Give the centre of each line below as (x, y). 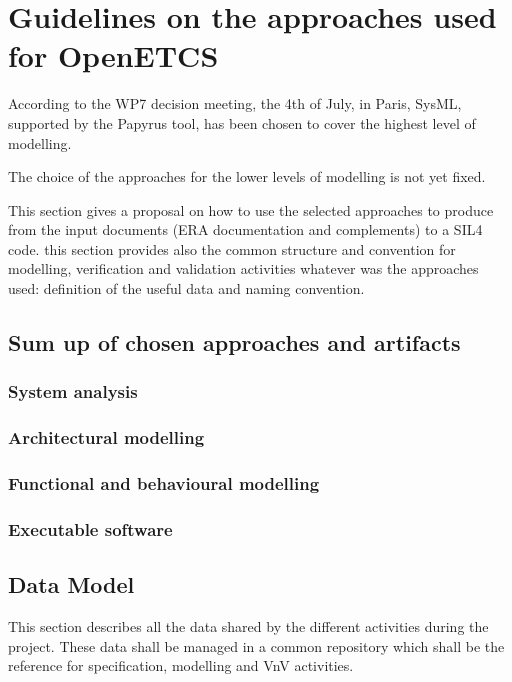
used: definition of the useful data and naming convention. (186, 288)
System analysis (73, 391)
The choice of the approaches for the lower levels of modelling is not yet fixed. (247, 176)
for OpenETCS (113, 55)
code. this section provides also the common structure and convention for (232, 248)
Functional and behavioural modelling (164, 483)
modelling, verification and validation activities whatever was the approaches (243, 268)
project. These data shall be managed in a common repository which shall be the (256, 645)
